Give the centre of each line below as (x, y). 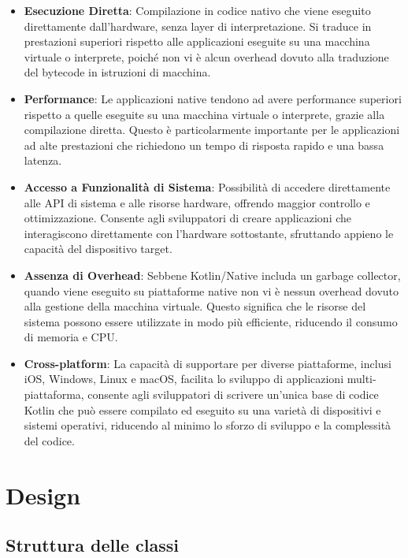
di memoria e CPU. (71, 337)
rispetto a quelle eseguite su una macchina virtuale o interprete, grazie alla (204, 114)
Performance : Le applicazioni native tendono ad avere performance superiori (213, 98)
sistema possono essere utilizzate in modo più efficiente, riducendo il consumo (211, 321)
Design (43, 495)
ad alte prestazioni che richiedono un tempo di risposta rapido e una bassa (204, 145)
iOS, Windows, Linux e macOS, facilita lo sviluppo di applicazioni (184, 379)
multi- (362, 379)
